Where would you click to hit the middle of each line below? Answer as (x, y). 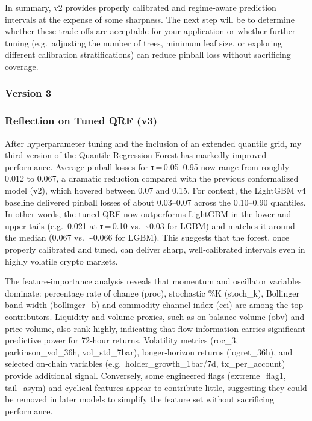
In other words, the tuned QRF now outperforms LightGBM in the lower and (148, 214)
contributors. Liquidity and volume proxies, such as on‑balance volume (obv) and (155, 316)
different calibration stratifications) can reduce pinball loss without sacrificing (148, 54)
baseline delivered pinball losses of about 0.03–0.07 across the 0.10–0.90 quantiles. (155, 202)
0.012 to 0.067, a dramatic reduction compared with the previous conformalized (152, 178)
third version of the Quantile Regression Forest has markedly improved (136, 155)
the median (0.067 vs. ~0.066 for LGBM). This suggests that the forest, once (147, 237)
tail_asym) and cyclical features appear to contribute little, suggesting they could (156, 387)
